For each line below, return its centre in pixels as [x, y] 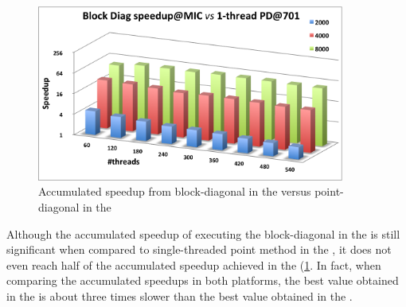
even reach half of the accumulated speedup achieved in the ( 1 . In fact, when [194, 264]
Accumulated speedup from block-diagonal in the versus [175, 191]
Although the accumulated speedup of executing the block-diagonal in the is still [203, 233]
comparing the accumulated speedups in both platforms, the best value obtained [203, 280]
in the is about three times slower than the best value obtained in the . [180, 295]
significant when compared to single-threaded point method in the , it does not [199, 249]
